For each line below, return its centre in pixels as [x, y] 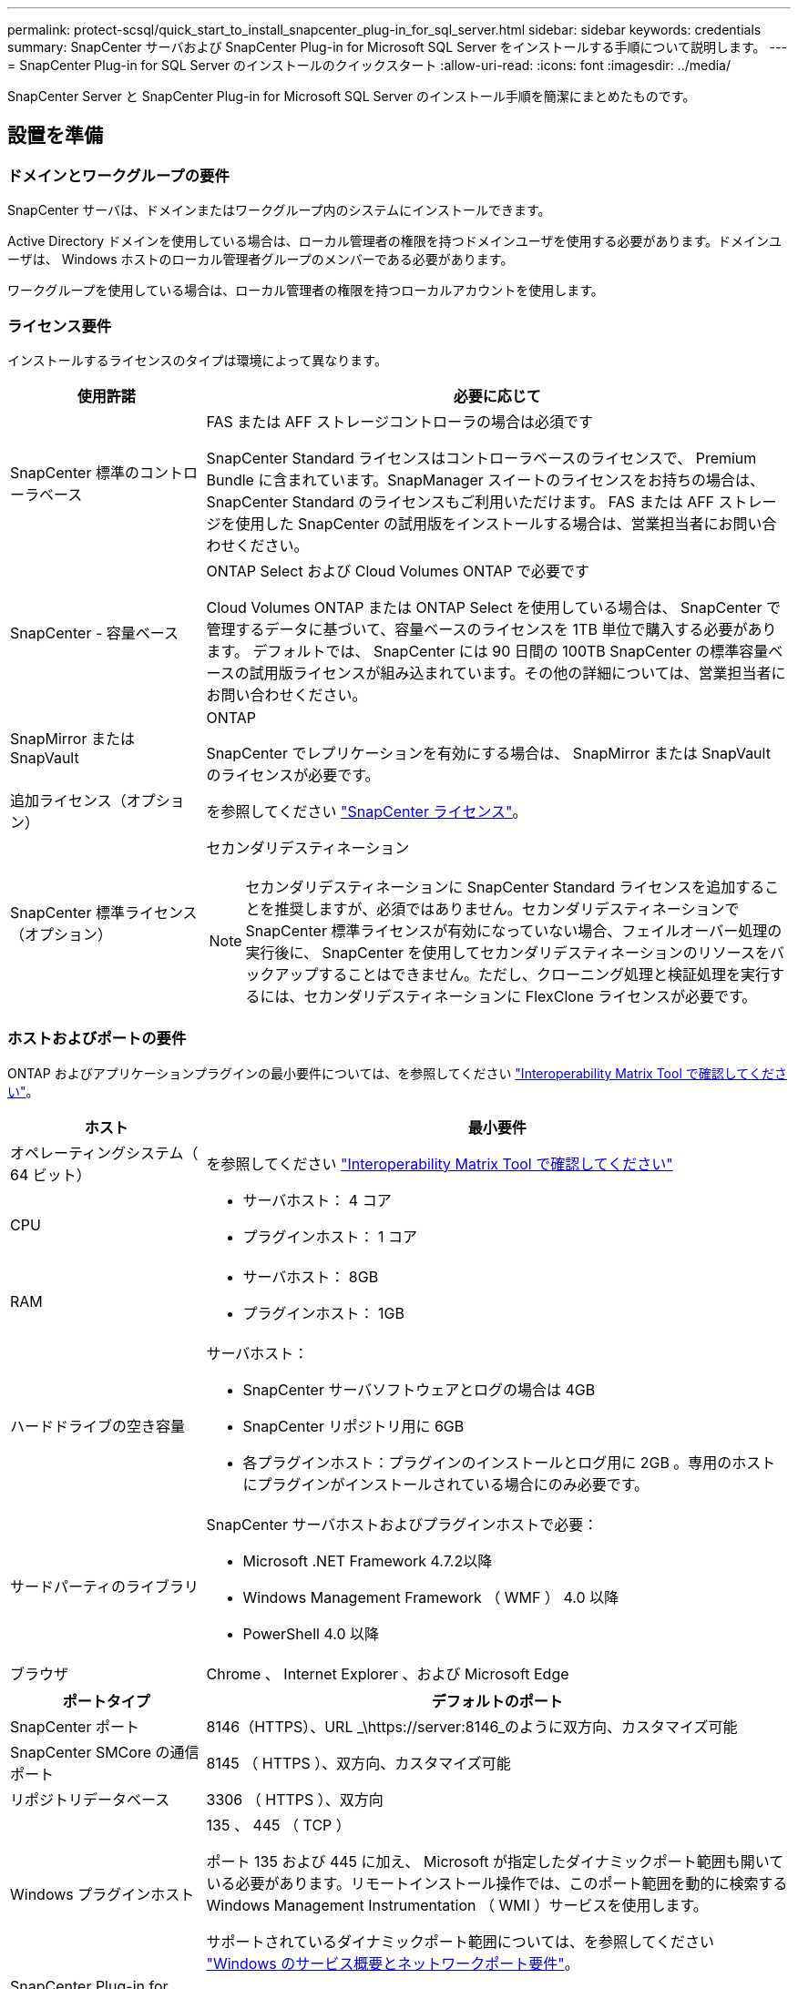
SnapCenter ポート [75, 1726]
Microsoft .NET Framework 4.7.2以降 [368, 1561]
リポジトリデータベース [90, 1799]
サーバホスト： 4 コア [317, 1200]
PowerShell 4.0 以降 [311, 1633]
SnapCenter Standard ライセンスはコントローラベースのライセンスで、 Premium [481, 458]
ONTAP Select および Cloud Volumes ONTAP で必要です [398, 571]
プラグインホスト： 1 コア [330, 1236]
